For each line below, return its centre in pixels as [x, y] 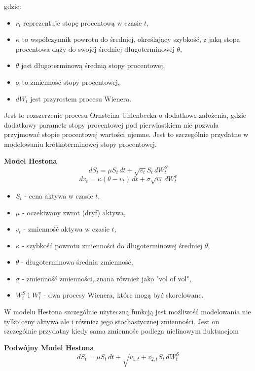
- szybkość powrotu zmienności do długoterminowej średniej [112, 245]
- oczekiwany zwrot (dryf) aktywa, [74, 212]
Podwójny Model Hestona [49, 347]
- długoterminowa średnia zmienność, [77, 262]
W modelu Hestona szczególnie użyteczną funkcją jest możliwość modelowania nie [127, 312]
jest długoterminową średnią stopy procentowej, [93, 65]
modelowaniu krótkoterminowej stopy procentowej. [80, 144]
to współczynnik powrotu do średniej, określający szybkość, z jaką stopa [131, 39]
